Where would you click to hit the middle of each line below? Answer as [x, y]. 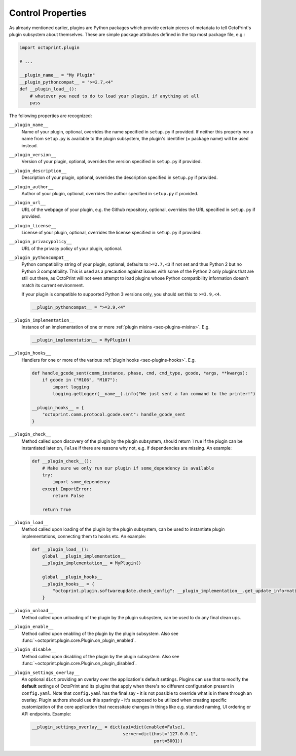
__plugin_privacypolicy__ [40, 242]
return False [68, 496]
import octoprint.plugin [50, 47]
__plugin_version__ [33, 155]
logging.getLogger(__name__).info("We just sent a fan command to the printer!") [154, 394]
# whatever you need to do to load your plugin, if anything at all [114, 96]
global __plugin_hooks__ [72, 577]
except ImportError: [67, 489]
